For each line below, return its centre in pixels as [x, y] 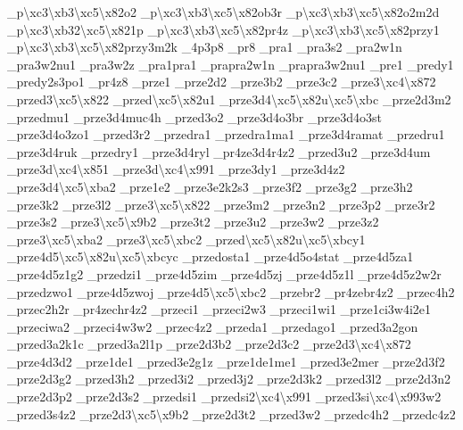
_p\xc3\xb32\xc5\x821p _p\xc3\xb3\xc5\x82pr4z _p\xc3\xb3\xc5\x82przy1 [223, 29]
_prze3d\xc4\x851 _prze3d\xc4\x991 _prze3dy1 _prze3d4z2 [176, 169]
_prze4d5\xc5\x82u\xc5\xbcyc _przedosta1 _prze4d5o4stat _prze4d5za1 [211, 256]
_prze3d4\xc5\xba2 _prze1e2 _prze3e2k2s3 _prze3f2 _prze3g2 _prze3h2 [210, 186]
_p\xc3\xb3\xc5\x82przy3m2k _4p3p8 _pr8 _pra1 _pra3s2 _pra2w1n [205, 47]
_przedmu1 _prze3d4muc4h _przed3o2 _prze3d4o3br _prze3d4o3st [194, 116]
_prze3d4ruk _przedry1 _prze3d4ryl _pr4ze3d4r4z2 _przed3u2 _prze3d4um [219, 151]
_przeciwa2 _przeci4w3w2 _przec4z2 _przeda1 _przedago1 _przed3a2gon [213, 326]
